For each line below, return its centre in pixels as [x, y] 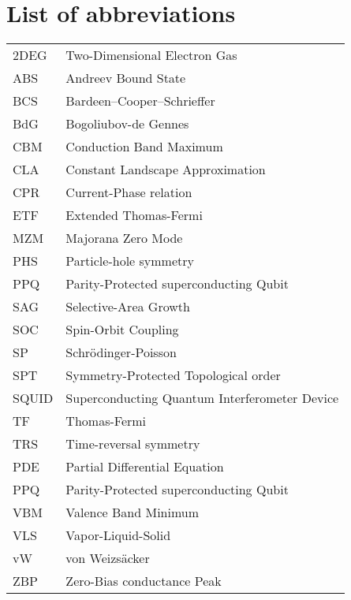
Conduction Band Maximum [144, 147]
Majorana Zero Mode [124, 238]
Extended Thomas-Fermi [134, 215]
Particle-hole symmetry [130, 261]
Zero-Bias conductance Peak [144, 581]
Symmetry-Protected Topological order [173, 375]
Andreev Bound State [126, 78]
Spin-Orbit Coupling [122, 330]
